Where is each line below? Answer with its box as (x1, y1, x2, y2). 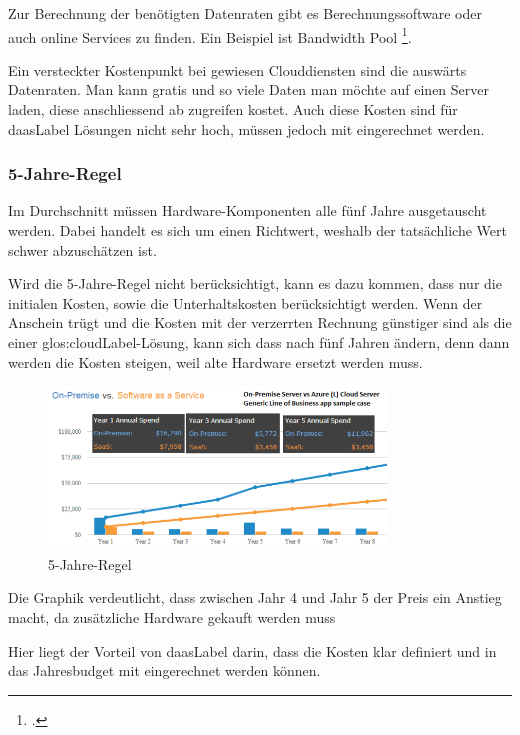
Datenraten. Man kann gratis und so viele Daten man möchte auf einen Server (8, 79, 489, 100)
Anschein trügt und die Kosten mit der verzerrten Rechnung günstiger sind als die (8, 312, 512, 333)
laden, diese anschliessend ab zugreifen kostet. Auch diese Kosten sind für (8, 99, 458, 120)
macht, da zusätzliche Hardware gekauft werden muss (8, 606, 336, 627)
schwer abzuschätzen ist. (8, 239, 157, 260)
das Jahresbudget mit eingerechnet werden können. (8, 660, 321, 681)
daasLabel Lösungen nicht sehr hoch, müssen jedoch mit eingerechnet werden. (8, 118, 485, 139)
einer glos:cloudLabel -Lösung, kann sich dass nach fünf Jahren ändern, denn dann (8, 332, 510, 352)
